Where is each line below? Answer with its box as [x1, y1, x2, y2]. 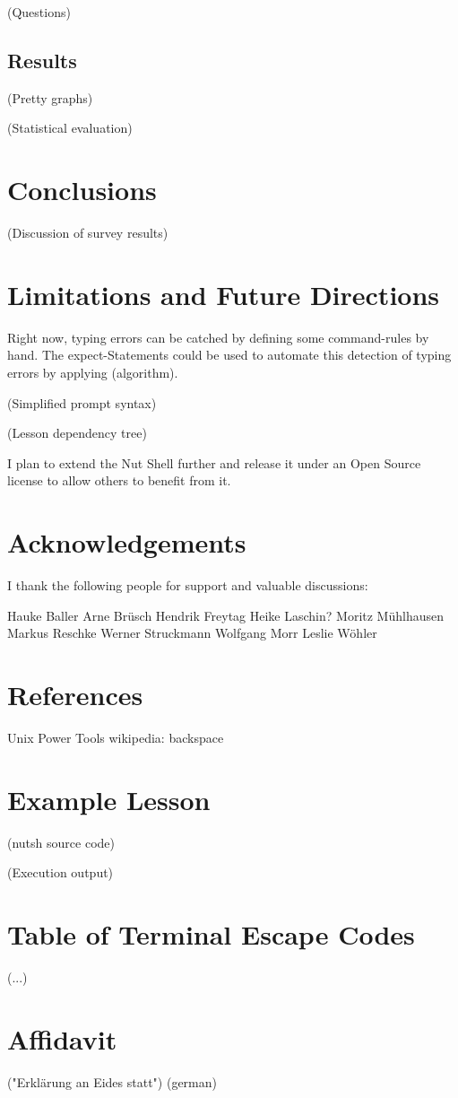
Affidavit [7, 1020, 117, 1057]
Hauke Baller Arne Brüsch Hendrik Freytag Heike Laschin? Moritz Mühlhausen [7, 606, 444, 624]
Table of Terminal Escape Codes [7, 916, 415, 953]
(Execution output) [7, 863, 114, 882]
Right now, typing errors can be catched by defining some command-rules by [7, 327, 429, 346]
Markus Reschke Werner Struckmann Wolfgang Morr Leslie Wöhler [7, 623, 377, 642]
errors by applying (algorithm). [7, 363, 178, 382]
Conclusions [7, 171, 157, 208]
